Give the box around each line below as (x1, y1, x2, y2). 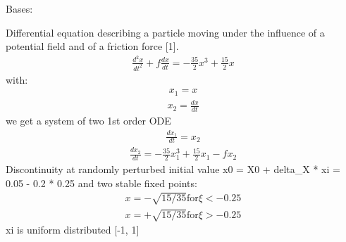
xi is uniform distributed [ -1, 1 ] (6, 222, 140, 237)
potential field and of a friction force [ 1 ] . (6, 39, 179, 53)
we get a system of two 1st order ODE (6, 113, 171, 128)
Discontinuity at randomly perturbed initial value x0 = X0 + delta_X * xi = (6, 161, 340, 176)
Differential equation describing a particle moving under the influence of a (6, 25, 325, 39)
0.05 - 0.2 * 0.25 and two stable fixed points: (6, 175, 197, 190)
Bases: (6, 1, 33, 15)
